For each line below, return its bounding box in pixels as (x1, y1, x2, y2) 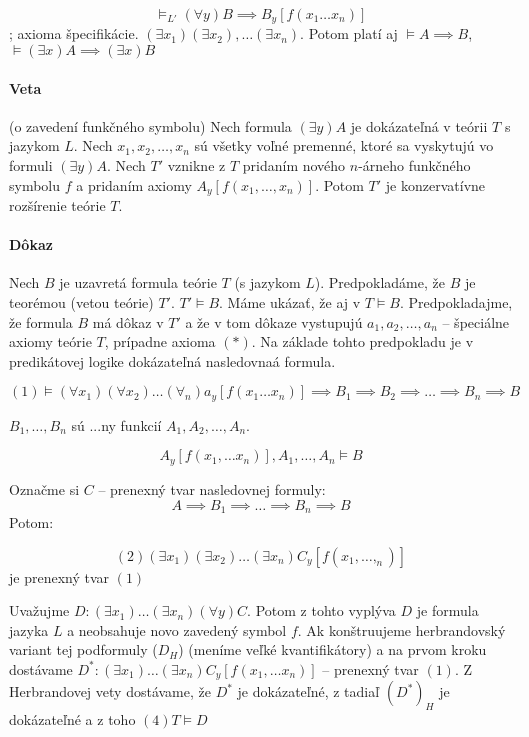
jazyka (9, 619, 49, 640)
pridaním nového (242, 155, 346, 176)
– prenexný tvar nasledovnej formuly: (98, 478, 326, 499)
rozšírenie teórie (9, 195, 106, 216)
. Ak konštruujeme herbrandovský (297, 619, 506, 640)
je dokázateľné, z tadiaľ (237, 681, 380, 702)
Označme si (9, 478, 80, 499)
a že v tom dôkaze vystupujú (185, 311, 363, 332)
